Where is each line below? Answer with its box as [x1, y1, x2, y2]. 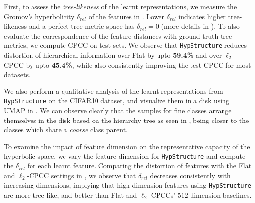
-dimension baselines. [188, 189, 252, 200]
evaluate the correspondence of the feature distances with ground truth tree [4, 30, 232, 41]
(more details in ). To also [161, 21, 240, 31]
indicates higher [178, 11, 226, 21]
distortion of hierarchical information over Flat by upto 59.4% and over [4, 50, 222, 60]
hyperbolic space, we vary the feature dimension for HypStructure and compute [4, 151, 246, 161]
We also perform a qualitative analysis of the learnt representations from [4, 85, 223, 96]
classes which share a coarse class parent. [4, 124, 128, 135]
